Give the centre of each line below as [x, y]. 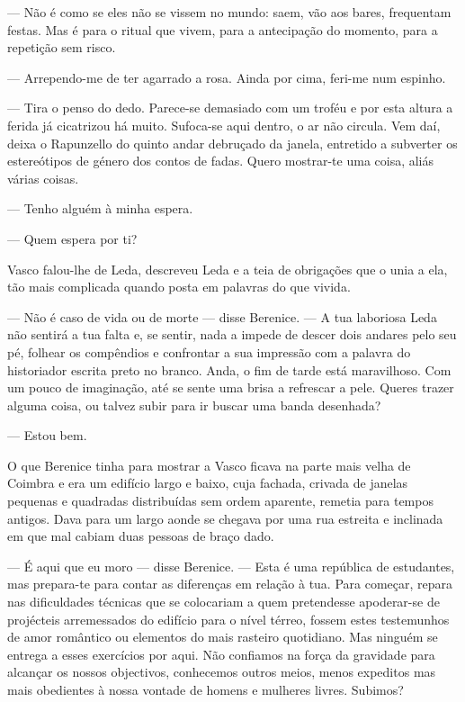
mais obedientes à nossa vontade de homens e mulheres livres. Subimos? [206, 689]
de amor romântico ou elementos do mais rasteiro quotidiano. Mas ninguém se [223, 637]
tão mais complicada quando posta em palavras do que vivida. [179, 287]
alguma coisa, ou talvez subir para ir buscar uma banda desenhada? [194, 405]
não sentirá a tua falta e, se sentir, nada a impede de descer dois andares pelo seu [232, 334]
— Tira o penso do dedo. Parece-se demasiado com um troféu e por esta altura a [230, 108]
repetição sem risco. [62, 47]
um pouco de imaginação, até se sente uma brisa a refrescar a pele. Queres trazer [231, 387]
